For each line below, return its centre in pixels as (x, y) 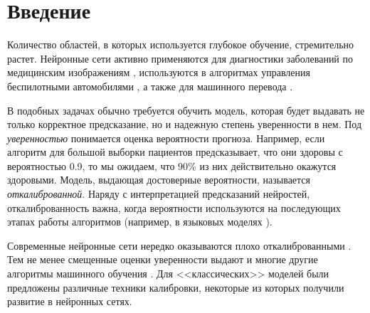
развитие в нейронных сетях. (70, 301)
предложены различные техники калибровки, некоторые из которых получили (176, 287)
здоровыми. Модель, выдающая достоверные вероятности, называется (159, 180)
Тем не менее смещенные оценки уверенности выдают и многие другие (163, 259)
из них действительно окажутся (268, 165)
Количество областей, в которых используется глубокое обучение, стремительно (181, 44)
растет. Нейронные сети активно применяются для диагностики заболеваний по (180, 58)
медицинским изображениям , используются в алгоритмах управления (159, 72)
